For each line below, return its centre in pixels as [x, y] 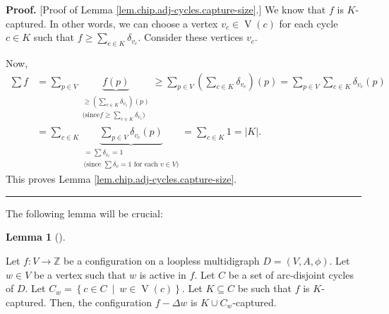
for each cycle [309, 23]
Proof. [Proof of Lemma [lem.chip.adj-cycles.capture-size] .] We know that [166, 9]
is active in [163, 274]
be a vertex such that [80, 274]
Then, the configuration [101, 302]
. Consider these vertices [191, 37]
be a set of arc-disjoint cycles [291, 274]
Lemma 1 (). [36, 237]
